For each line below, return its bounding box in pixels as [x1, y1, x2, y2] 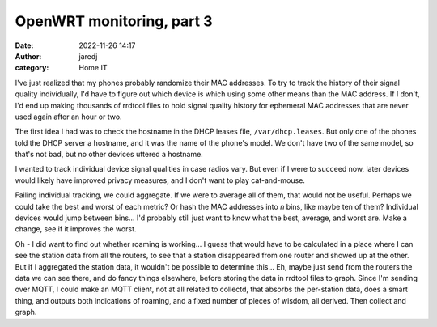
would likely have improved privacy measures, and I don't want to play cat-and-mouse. [15, 175, 305, 185]
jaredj [78, 51, 98, 61]
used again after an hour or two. [15, 112, 122, 121]
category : [15, 63, 49, 73]
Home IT [78, 63, 108, 73]
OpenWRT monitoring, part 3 [15, 12, 214, 30]
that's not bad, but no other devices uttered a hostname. [15, 150, 204, 159]
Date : [15, 40, 34, 50]
